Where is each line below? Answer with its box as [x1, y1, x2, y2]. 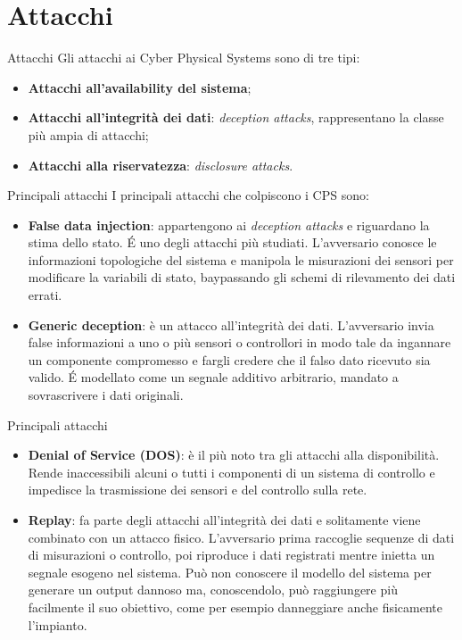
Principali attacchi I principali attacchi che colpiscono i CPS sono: [7, 186, 369, 204]
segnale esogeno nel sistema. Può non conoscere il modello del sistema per [28, 562, 432, 581]
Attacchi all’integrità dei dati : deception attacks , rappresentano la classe [28, 108, 444, 127]
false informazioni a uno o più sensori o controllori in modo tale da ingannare [28, 333, 451, 352]
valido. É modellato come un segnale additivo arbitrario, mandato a [28, 368, 399, 386]
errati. [28, 286, 62, 304]
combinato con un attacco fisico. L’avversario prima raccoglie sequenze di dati [28, 528, 455, 546]
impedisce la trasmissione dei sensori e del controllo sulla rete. [28, 480, 367, 499]
